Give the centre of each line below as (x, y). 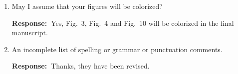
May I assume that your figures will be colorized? (87, 6)
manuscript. (30, 33)
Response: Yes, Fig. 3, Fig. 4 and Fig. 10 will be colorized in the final (123, 23)
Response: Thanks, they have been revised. (81, 66)
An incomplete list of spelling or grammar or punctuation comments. (117, 49)
